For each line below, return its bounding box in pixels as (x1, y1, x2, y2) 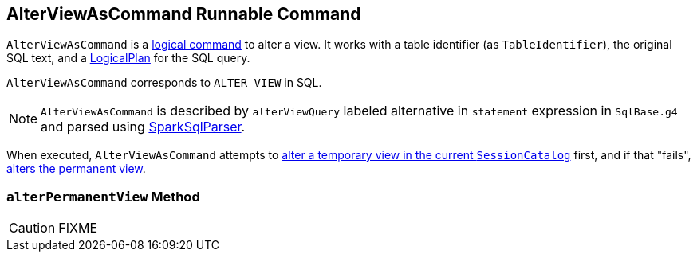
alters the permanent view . (6, 162, 146, 176)
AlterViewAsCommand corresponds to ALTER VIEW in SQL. (6, 76, 322, 90)
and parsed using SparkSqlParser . (41, 119, 246, 135)
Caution (9, 220, 56, 236)
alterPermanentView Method (6, 188, 200, 205)
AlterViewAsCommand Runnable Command (6, 4, 361, 24)
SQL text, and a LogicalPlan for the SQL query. (6, 51, 250, 65)
